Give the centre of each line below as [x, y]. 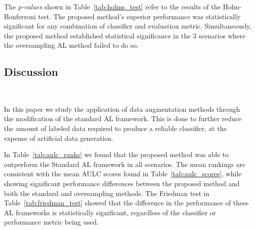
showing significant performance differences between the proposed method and [122, 183]
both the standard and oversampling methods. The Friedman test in [107, 193]
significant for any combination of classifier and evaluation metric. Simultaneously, [128, 26]
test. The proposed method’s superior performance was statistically [139, 16]
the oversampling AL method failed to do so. [71, 45]
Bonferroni [20, 16]
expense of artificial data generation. [59, 138]
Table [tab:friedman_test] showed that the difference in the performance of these [126, 203]
